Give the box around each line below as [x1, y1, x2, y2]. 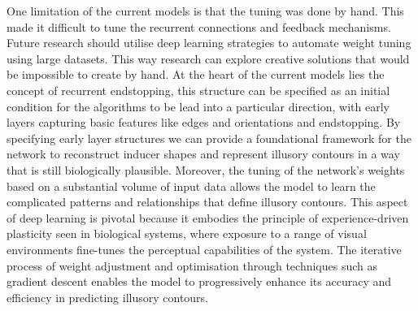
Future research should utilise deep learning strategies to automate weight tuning [7, 34, 411, 51]
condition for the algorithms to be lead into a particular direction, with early [7, 97, 390, 114]
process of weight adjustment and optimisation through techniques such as [7, 257, 378, 274]
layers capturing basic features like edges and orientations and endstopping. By [7, 114, 401, 131]
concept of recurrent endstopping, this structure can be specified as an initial [7, 81, 390, 98]
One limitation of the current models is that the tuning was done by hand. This [7, 2, 404, 19]
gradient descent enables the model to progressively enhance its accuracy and [7, 273, 392, 290]
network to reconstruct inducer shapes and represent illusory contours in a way [7, 145, 400, 162]
